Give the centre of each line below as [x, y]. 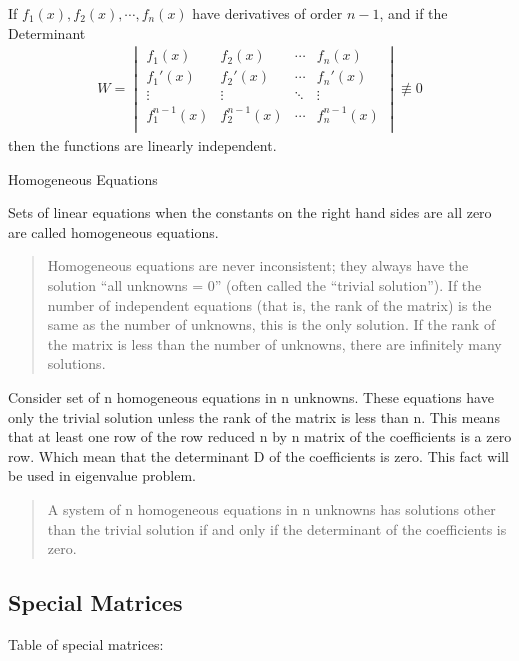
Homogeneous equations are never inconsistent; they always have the [258, 265]
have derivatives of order [267, 13]
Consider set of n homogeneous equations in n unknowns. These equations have [251, 396]
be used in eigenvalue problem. [102, 475]
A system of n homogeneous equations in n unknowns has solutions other [271, 508]
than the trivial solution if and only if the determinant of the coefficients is [277, 528]
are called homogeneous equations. [113, 231]
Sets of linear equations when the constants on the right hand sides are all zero [250, 212]
